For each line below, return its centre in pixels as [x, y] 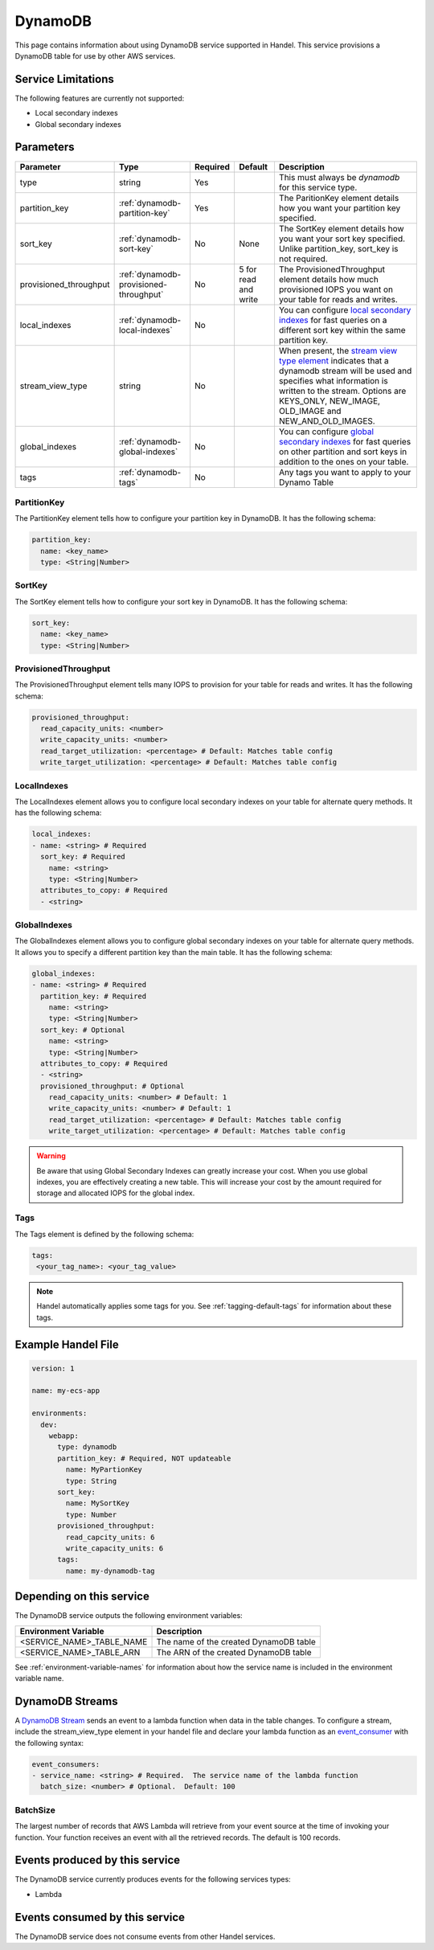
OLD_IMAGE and [310, 411]
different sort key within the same [342, 330]
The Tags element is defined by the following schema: [104, 1234]
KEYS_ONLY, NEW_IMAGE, [330, 400]
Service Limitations [64, 79]
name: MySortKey [98, 1503]
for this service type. [318, 187]
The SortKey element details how [342, 228]
